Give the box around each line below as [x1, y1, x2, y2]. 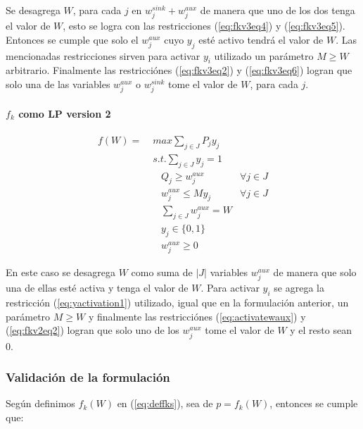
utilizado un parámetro [214, 48, 314, 63]
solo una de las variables [6, 76, 110, 91]
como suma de [131, 265, 193, 280]
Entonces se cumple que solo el [6, 32, 139, 46]
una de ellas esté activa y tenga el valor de [6, 280, 189, 295]
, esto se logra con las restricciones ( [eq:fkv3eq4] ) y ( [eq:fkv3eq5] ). [63, 18, 345, 33]
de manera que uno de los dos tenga [200, 3, 355, 17]
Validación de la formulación [6, 368, 170, 386]
